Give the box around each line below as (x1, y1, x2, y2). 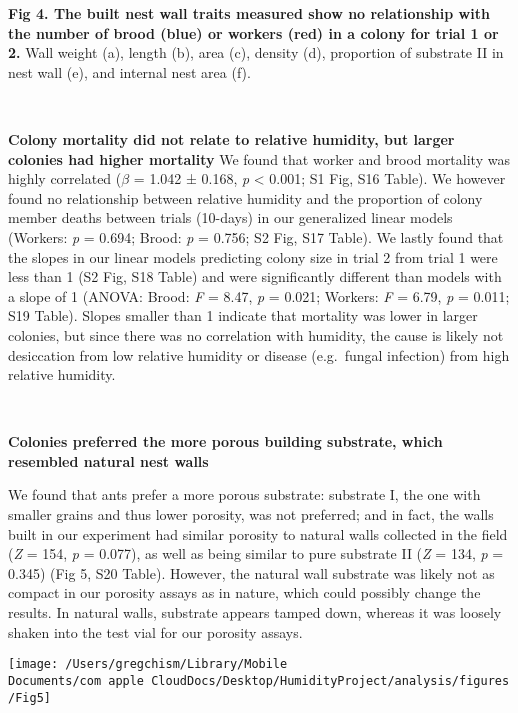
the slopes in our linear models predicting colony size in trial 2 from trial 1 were (8, 246, 498, 267)
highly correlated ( (8, 168, 122, 189)
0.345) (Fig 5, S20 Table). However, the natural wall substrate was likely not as (8, 562, 495, 583)
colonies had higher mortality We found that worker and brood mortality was (8, 148, 510, 169)
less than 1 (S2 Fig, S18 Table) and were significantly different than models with (8, 266, 502, 287)
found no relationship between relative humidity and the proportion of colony (8, 187, 483, 208)
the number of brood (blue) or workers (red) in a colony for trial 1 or (8, 22, 499, 43)
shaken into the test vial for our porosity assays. (8, 621, 303, 642)
